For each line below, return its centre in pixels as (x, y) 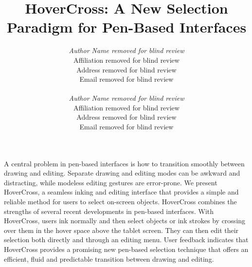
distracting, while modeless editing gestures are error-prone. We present (111, 182)
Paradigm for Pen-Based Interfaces (126, 27)
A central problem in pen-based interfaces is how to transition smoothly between (124, 163)
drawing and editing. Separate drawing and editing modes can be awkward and (122, 173)
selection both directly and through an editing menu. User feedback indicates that (126, 240)
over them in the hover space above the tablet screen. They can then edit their (121, 230)
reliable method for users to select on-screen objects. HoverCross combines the (120, 202)
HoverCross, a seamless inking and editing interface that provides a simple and (121, 192)
